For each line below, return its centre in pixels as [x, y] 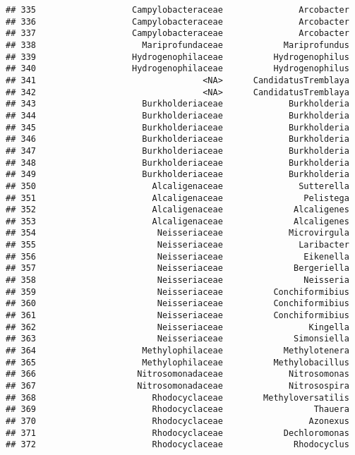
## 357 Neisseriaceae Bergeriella [177, 268]
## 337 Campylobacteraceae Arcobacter [177, 34]
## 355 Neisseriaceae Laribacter [177, 245]
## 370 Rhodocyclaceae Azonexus [177, 421]
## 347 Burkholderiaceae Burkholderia [177, 151]
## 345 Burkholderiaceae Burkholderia [177, 127]
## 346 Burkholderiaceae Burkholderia [177, 139]
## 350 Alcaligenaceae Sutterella [177, 186]
